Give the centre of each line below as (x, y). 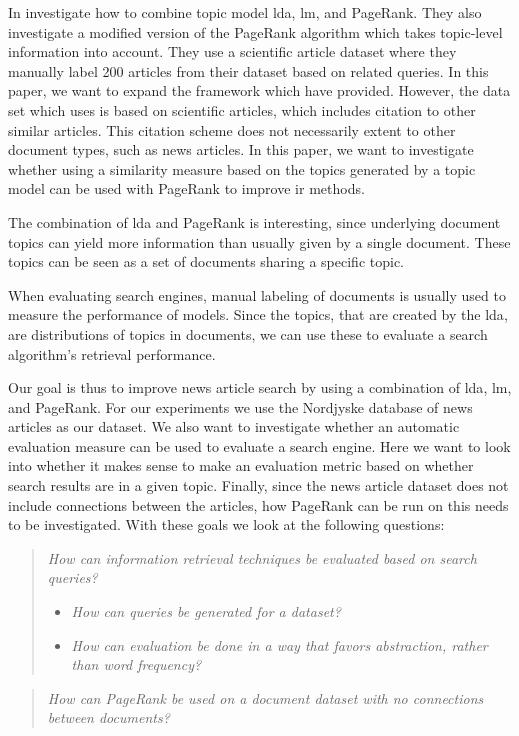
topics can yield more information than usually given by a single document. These (259, 241)
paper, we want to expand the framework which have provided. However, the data (259, 90)
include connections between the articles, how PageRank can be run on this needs (258, 504)
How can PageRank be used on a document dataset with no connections (265, 697)
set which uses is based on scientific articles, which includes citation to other (242, 109)
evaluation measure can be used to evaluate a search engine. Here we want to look (259, 445)
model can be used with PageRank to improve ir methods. (186, 188)
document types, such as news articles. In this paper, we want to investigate (241, 149)
